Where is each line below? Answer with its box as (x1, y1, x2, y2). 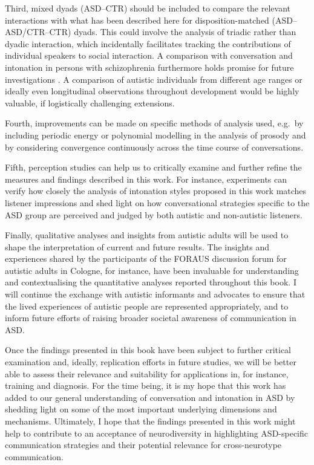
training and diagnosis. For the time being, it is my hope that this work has (5, 379, 286, 392)
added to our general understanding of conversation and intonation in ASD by (5, 391, 295, 403)
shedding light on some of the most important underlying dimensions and (5, 403, 277, 415)
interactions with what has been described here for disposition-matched (5, 13, 269, 26)
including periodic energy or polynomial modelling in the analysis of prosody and (5, 128, 306, 141)
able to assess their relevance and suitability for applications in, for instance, (5, 367, 289, 380)
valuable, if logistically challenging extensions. (5, 96, 175, 109)
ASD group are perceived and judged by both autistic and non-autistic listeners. (5, 208, 303, 221)
